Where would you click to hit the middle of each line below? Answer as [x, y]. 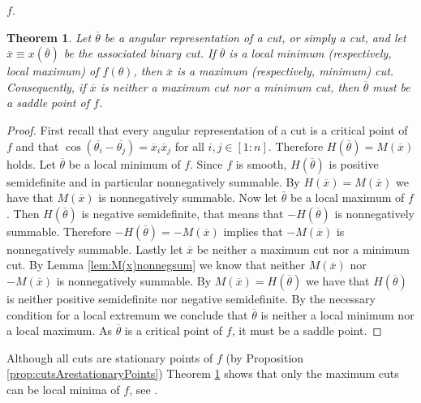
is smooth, [261, 163]
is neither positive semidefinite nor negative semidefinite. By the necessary [191, 298]
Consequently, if [46, 86]
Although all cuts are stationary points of [110, 357]
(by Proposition [265, 357]
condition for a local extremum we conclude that [127, 314]
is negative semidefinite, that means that [183, 213]
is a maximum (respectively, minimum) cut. [285, 71]
